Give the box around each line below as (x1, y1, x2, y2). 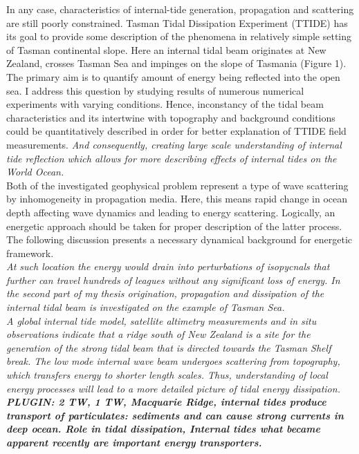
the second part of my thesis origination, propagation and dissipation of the (6, 286, 324, 301)
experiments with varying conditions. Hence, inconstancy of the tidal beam (6, 97, 324, 111)
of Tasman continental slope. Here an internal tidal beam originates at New (6, 42, 326, 57)
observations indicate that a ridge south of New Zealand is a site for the (6, 327, 311, 341)
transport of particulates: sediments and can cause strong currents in (6, 408, 344, 422)
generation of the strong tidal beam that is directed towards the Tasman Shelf (6, 340, 331, 354)
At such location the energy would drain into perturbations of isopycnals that (6, 259, 330, 274)
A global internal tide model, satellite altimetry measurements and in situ (6, 313, 317, 328)
